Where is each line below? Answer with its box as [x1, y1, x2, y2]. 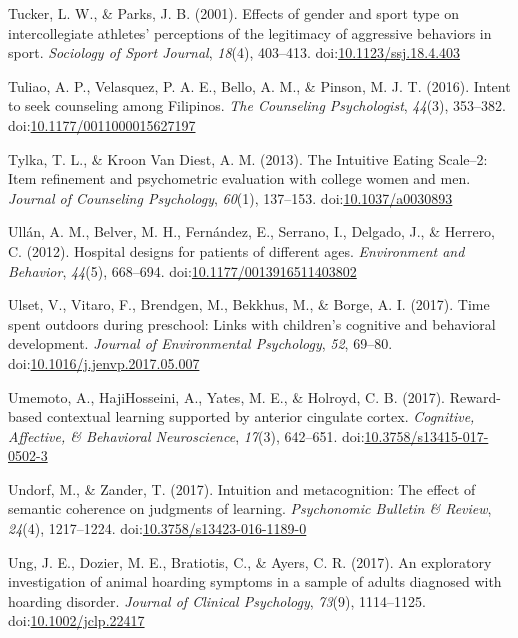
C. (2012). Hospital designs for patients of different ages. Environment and [8, 240, 465, 261]
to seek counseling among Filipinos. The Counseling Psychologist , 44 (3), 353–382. [8, 95, 506, 116]
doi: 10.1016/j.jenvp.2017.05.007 [8, 352, 200, 373]
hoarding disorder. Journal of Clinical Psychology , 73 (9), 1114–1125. [8, 590, 426, 611]
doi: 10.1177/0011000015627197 [8, 114, 196, 135]
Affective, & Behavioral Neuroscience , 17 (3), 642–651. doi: [8, 425, 365, 446]
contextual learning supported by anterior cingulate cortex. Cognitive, [46, 406, 475, 427]
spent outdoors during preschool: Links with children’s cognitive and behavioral [8, 313, 496, 334]
